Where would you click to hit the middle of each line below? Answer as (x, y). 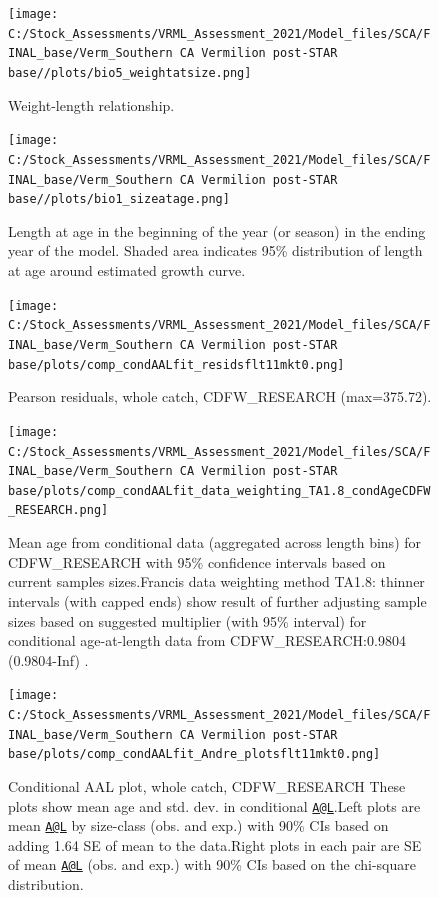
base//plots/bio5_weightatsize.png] (130, 72)
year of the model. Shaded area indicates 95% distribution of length (215, 250)
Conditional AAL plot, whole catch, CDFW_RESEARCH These (207, 785)
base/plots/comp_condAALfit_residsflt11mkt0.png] (176, 364)
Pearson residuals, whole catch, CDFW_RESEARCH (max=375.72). (220, 396)
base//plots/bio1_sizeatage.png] (119, 199)
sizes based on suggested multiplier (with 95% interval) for (187, 620)
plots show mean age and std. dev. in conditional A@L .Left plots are (214, 805)
